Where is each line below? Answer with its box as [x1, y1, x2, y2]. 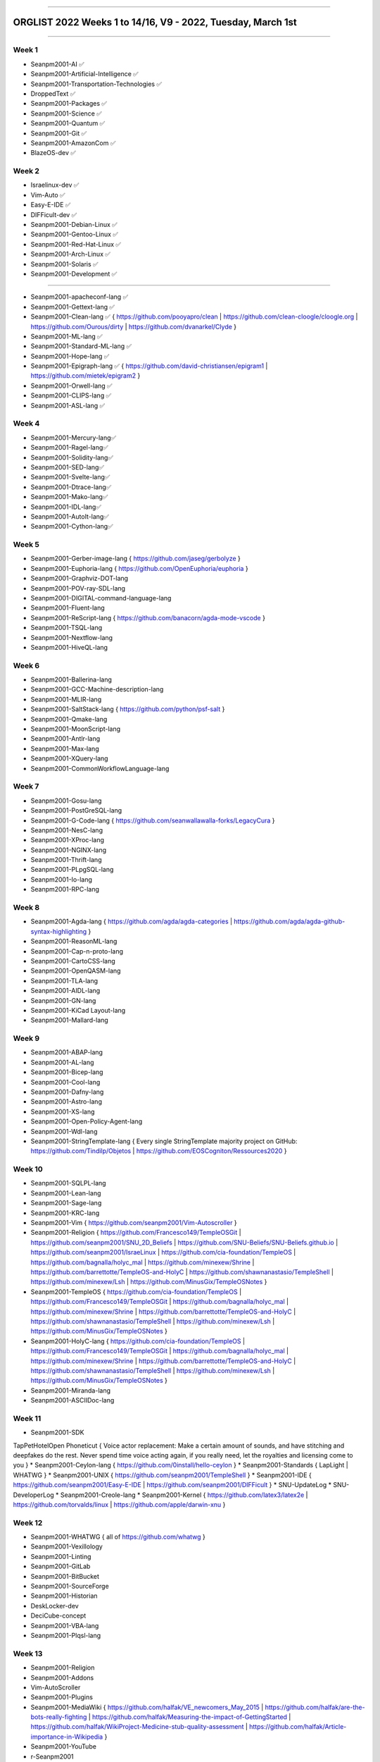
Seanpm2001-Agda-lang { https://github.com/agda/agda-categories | [30, 917, 232, 926]
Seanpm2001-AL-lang [30, 1058, 94, 1066]
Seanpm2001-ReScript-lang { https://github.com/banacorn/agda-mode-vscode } [30, 613, 265, 622]
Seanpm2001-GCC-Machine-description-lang [30, 685, 164, 694]
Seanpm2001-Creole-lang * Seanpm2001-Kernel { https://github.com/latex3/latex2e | [60, 1491, 309, 1499]
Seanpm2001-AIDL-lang [30, 987, 101, 995]
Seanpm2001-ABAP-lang [30, 1048, 103, 1056]
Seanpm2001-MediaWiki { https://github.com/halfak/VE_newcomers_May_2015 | [30, 1703, 264, 1711]
